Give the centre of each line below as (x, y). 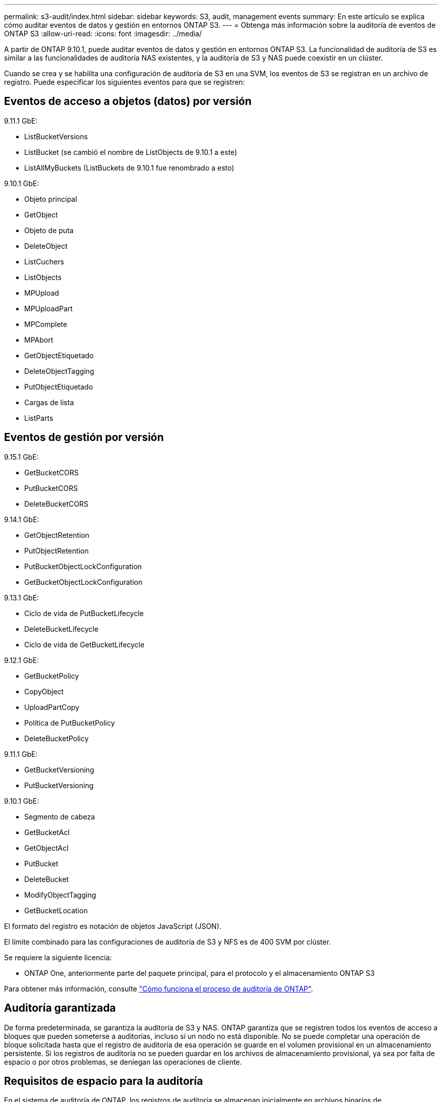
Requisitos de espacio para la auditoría (104, 1081)
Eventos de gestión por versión (84, 437)
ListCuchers (44, 261)
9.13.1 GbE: (22, 597)
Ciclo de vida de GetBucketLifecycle (85, 644)
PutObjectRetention (57, 550)
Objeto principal (51, 199)
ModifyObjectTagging (60, 895)
